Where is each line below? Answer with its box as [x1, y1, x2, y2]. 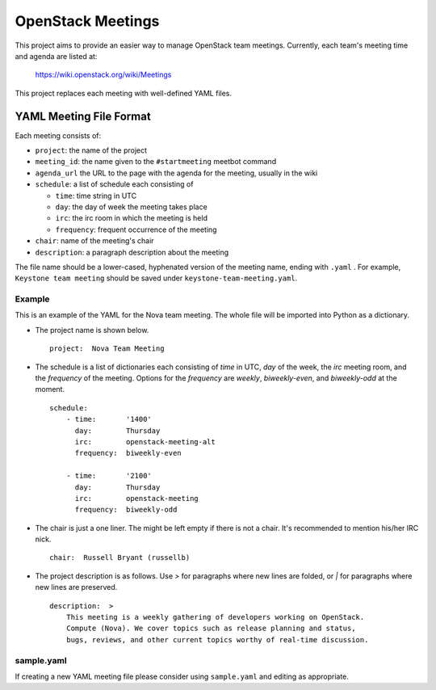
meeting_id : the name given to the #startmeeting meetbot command [35, 157, 277, 166]
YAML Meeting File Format [15, 109, 151, 123]
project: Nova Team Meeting [49, 344, 165, 353]
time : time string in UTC [55, 191, 137, 200]
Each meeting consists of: [15, 130, 102, 141]
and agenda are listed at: [15, 51, 98, 61]
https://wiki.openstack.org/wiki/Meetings [35, 69, 172, 80]
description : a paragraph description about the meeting [35, 247, 229, 257]
